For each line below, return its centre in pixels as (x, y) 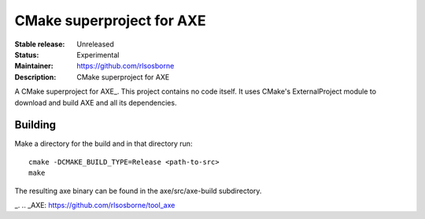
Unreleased (95, 44)
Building (35, 125)
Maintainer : (34, 66)
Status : (27, 54)
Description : (35, 77)
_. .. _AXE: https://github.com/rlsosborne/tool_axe (95, 205)
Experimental (98, 54)
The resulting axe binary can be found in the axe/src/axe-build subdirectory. (138, 191)
